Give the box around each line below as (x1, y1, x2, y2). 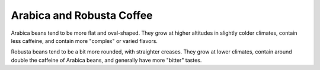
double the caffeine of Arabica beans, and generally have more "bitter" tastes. (11, 56, 202, 64)
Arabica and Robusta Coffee (11, 9, 153, 22)
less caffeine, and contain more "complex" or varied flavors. (11, 37, 158, 44)
